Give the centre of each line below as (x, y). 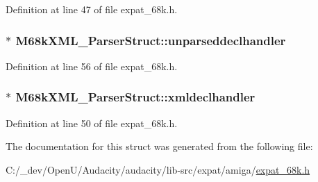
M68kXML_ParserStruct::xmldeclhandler (135, 97)
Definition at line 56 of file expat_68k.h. (92, 66)
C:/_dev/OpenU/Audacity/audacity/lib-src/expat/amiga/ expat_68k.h (158, 169)
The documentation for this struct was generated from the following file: (159, 146)
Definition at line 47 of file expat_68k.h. (92, 9)
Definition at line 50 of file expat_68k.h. (92, 123)
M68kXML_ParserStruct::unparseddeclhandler (151, 40)
